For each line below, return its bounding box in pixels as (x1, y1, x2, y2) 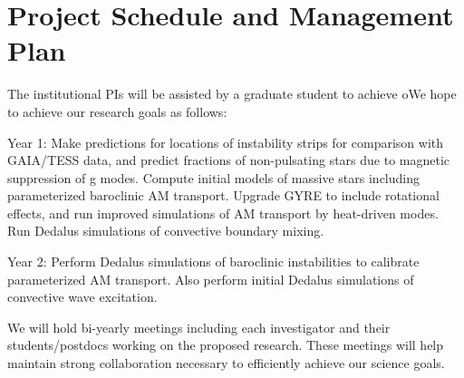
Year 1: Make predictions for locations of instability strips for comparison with (7, 132, 444, 151)
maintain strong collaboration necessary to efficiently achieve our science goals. (7, 354, 445, 373)
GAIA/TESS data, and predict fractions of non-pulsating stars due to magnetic (7, 150, 450, 170)
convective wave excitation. (7, 287, 158, 306)
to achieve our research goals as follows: (7, 102, 227, 121)
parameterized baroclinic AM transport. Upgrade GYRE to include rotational (7, 186, 440, 205)
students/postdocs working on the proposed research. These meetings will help (7, 335, 444, 354)
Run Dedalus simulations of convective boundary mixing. (7, 221, 324, 240)
